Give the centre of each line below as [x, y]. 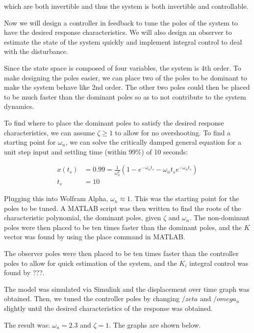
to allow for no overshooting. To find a [173, 132]
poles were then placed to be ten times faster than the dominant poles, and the [123, 227]
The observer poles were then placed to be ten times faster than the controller [121, 253]
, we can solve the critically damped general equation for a [153, 142]
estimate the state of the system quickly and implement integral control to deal [123, 41]
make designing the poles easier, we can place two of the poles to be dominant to [126, 77]
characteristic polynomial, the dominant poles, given [83, 218]
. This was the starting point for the [185, 198]
